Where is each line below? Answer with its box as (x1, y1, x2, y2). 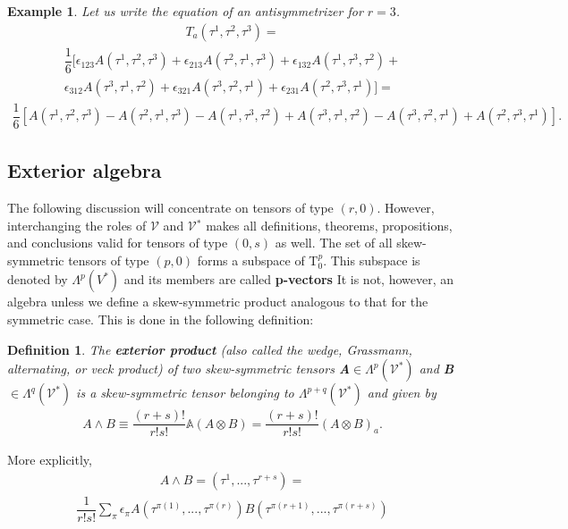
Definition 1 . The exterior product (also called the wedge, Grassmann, (7, 340, 412, 358)
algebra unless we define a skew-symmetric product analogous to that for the (7, 292, 428, 311)
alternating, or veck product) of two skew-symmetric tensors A (7, 359, 351, 378)
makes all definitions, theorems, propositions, (206, 215, 453, 234)
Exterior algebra (7, 156, 162, 184)
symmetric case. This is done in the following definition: (7, 310, 314, 329)
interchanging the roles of (7, 215, 147, 234)
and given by (367, 383, 437, 402)
